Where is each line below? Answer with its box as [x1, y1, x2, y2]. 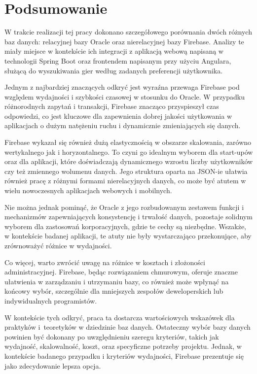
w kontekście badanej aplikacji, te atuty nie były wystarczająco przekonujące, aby [4, 231, 252, 241]
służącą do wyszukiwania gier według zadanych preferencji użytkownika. [4, 65, 223, 75]
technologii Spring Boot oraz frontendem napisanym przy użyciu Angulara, [4, 55, 231, 66]
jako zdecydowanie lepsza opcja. [4, 360, 101, 371]
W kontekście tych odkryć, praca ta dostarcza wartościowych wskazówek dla [4, 312, 235, 322]
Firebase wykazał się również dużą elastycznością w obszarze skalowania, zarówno [4, 137, 252, 147]
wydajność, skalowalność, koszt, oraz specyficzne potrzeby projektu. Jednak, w [4, 341, 242, 351]
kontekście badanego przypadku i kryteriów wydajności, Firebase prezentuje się [4, 350, 244, 361]
